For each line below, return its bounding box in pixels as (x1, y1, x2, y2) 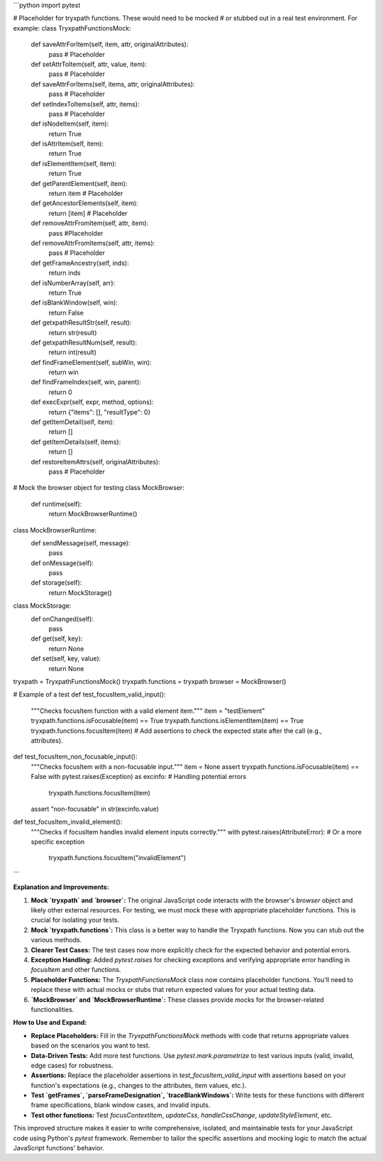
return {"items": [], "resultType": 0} (48, 408, 151, 416)
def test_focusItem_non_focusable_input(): (13, 753, 138, 761)
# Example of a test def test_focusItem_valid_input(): (13, 690, 166, 699)
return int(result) (48, 348, 97, 356)
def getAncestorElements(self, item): (30, 199, 138, 207)
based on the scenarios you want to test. (30, 1041, 150, 1050)
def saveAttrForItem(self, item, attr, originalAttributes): (30, 40, 189, 49)
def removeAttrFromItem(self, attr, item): (30, 219, 149, 227)
